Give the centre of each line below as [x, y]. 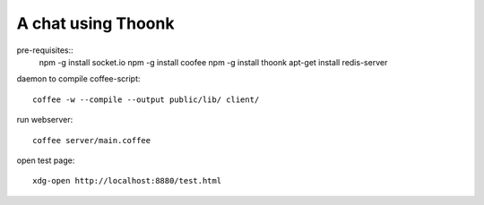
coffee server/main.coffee [92, 140]
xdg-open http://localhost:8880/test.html [127, 181]
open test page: [46, 160]
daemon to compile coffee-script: [78, 79]
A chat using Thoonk [95, 23]
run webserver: [45, 120]
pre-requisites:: [45, 50]
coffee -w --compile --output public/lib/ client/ [146, 99]
